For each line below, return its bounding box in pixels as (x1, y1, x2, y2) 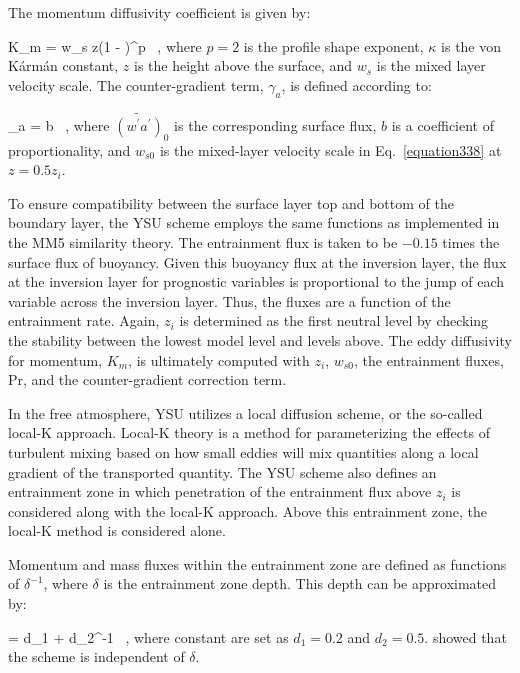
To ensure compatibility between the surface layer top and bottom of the (8, 192, 454, 213)
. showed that (424, 626, 507, 647)
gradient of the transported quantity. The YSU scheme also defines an (8, 461, 437, 482)
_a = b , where (8, 114, 110, 135)
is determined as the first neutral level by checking (179, 310, 489, 331)
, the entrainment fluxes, (354, 349, 504, 370)
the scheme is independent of (8, 646, 185, 667)
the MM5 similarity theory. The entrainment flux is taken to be (8, 231, 398, 252)
